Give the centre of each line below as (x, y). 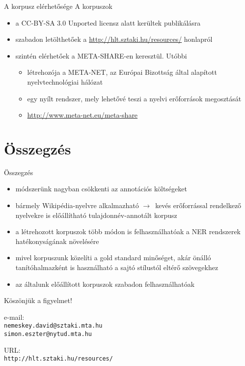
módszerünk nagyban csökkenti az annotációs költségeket (101, 189)
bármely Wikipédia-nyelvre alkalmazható (77, 205)
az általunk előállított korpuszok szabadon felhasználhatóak (105, 284)
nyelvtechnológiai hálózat (65, 81)
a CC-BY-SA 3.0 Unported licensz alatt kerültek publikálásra (108, 22)
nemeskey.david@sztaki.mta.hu (53, 326)
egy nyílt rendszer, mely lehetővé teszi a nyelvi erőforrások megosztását (134, 98)
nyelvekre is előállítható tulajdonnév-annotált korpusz (96, 215)
